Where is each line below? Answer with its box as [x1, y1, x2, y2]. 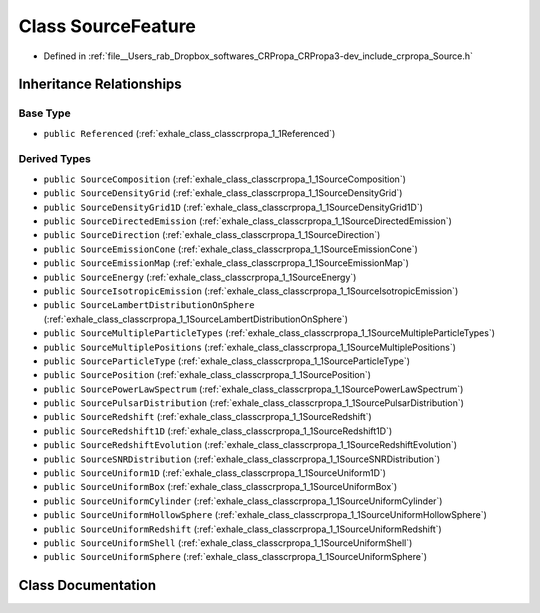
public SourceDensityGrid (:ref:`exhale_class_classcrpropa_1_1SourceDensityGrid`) [43, 187, 403, 199]
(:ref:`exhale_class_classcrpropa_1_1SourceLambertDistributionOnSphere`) [43, 313, 349, 325]
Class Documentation [18, 577, 157, 594]
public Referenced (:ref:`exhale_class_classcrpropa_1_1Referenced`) [43, 127, 336, 139]
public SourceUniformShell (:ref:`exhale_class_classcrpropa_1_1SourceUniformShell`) [43, 537, 413, 549]
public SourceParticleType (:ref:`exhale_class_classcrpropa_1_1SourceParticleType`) [43, 355, 410, 367]
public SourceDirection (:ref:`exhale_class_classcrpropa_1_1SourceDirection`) [43, 229, 381, 241]
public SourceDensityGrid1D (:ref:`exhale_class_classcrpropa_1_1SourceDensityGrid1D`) [43, 201, 424, 213]
